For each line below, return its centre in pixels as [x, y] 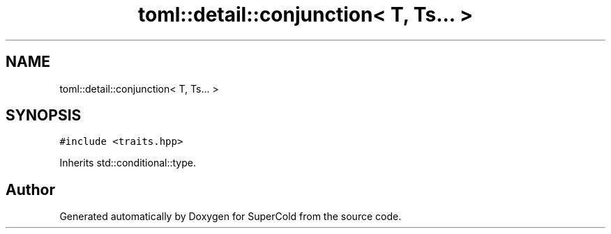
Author [30, 189]
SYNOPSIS [44, 116]
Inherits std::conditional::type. [128, 163]
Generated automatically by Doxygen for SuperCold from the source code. [231, 217]
